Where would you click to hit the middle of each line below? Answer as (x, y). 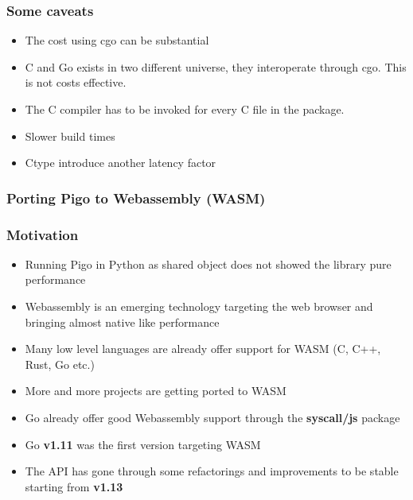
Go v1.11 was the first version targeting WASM (143, 444)
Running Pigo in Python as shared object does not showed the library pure (208, 264)
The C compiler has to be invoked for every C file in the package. (185, 109)
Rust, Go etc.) (60, 364)
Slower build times (70, 136)
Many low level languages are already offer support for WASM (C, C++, (203, 349)
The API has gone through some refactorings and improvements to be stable (212, 471)
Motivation (43, 234)
